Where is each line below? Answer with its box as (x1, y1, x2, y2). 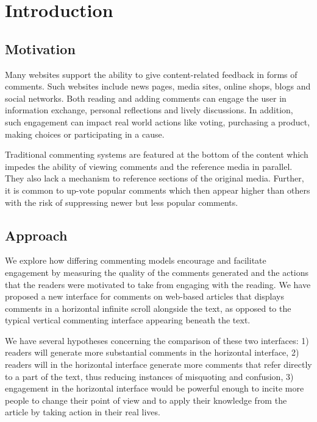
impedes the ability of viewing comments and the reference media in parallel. (5, 160, 293, 172)
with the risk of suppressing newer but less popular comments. (5, 195, 238, 208)
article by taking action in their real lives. (5, 406, 160, 418)
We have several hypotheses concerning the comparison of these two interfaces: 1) (5, 334, 309, 346)
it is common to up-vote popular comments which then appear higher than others (5, 183, 310, 196)
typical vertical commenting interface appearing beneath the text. (5, 314, 251, 326)
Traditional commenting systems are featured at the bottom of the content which (5, 148, 308, 161)
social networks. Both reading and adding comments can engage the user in (5, 91, 287, 104)
